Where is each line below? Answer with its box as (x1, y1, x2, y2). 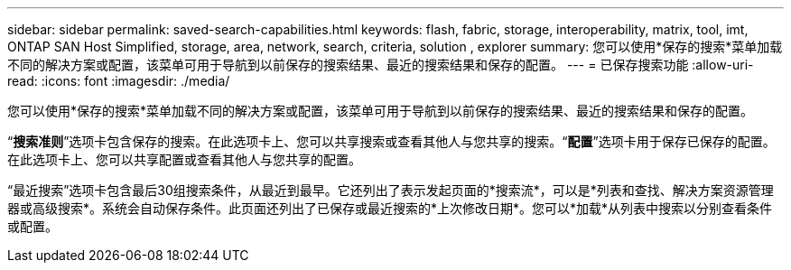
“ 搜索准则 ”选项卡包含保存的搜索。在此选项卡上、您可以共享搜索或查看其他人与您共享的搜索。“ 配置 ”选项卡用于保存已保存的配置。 (7, 134, 776, 149)
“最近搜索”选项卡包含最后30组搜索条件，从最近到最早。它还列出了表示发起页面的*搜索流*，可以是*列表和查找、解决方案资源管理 (7, 182, 774, 198)
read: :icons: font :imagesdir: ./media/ (7, 73, 230, 88)
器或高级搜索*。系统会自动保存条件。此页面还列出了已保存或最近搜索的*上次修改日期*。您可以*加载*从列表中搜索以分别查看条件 (7, 200, 773, 216)
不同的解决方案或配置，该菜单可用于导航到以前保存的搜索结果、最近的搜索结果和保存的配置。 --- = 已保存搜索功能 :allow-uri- (7, 57, 754, 72)
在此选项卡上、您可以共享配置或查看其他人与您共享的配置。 (7, 152, 361, 167)
